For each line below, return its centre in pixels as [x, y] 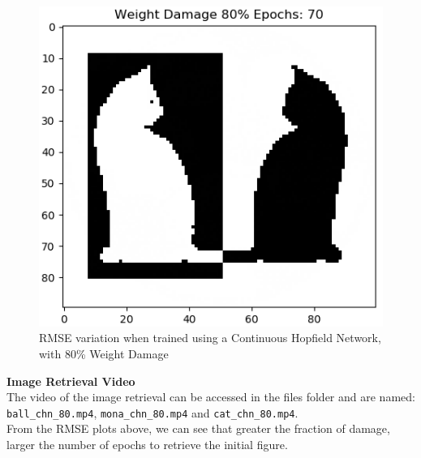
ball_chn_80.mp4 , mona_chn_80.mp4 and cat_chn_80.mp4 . [153, 412]
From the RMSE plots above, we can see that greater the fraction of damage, [198, 428]
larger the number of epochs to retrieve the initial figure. [147, 445]
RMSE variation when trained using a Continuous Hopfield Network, [210, 338]
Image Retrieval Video [71, 381]
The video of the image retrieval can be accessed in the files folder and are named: [211, 397]
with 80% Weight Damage [104, 354]
